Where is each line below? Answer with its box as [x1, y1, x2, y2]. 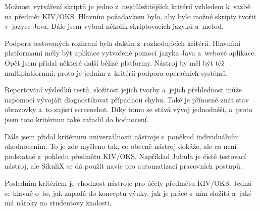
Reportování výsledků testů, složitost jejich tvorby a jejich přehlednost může [5, 84, 242, 95]
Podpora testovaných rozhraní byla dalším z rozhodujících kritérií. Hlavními [5, 37, 241, 48]
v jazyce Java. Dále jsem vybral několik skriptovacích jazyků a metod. [5, 21, 224, 31]
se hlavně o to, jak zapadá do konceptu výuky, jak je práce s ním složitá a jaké [5, 187, 252, 198]
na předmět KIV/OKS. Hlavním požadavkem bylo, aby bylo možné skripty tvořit [5, 11, 256, 21]
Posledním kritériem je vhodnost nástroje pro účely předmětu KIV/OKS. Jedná [5, 177, 252, 188]
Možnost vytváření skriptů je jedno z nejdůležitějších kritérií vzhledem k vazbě [5, 1, 250, 11]
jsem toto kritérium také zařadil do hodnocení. [5, 114, 149, 124]
